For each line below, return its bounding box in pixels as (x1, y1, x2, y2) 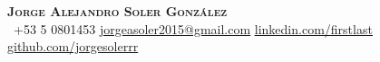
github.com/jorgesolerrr (7, 37, 139, 56)
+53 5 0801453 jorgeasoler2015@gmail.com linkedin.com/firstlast (13, 19, 373, 38)
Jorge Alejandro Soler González (7, 2, 228, 20)
